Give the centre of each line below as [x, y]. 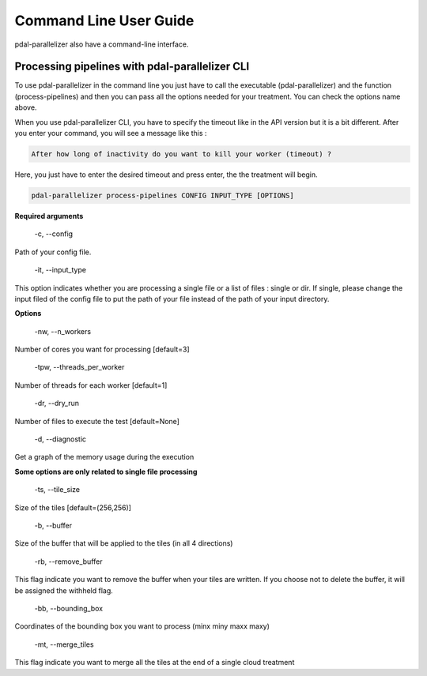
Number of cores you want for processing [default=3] [102, 349]
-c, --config [54, 234]
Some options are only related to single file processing [106, 471]
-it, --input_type [60, 270]
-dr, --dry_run [57, 404]
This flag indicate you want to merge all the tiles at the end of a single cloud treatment [155, 663]
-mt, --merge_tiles [64, 644]
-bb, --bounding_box [68, 608]
